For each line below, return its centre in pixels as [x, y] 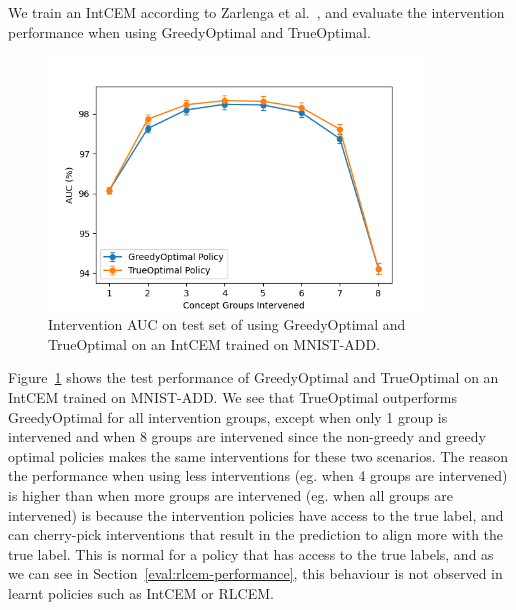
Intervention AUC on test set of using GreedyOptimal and [227, 324]
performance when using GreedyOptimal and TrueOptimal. [189, 31]
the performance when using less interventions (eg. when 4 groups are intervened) [258, 475]
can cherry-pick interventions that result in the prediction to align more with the [256, 534]
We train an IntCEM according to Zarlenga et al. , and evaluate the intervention [256, 12]
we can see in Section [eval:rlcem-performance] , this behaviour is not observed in [255, 573]
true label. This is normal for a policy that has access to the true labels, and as [251, 553]
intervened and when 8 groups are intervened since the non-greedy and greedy [247, 436]
